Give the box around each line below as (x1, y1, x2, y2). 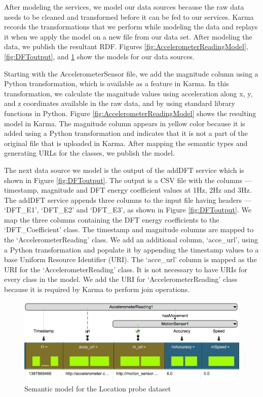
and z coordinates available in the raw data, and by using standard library (4, 98, 235, 109)
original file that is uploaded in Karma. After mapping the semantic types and (4, 137, 248, 148)
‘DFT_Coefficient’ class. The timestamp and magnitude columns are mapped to (4, 224, 254, 235)
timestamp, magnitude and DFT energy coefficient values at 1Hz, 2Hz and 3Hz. (4, 185, 252, 195)
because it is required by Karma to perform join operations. (4, 284, 190, 295)
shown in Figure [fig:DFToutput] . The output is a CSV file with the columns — (4, 174, 252, 185)
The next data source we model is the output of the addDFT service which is (4, 164, 244, 175)
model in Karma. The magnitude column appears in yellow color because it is (4, 118, 245, 128)
